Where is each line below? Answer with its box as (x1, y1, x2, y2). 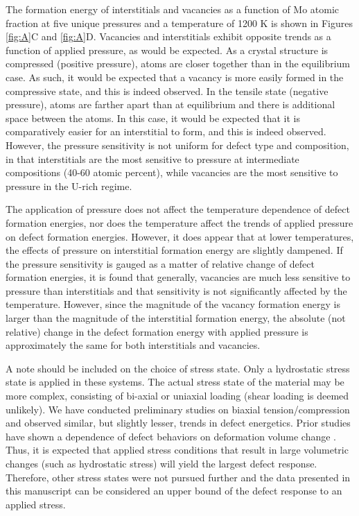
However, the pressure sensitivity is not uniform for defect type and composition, (6, 137, 349, 152)
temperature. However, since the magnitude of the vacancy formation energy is (6, 297, 340, 311)
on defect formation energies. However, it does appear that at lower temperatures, (6, 229, 354, 243)
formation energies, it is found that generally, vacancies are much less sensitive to (6, 270, 351, 284)
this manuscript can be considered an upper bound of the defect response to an (6, 483, 342, 498)
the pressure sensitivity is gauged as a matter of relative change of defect (6, 256, 315, 270)
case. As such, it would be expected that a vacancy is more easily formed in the (6, 69, 344, 84)
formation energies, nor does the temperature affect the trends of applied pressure (6, 215, 353, 230)
